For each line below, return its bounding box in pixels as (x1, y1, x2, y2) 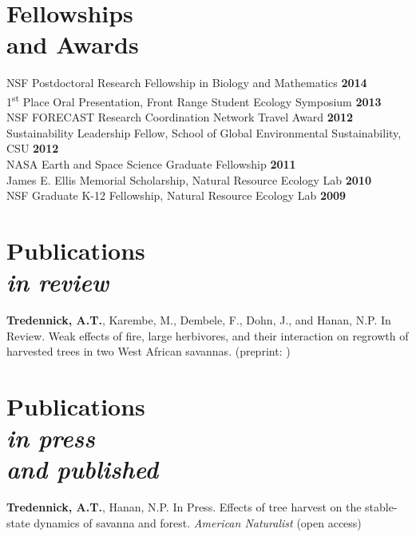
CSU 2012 (6, 140, 59, 157)
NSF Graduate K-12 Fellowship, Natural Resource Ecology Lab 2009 (6, 187, 347, 204)
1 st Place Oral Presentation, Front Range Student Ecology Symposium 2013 (6, 90, 382, 109)
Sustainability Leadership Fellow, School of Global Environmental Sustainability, (6, 124, 402, 141)
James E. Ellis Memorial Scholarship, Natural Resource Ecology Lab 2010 (6, 171, 371, 188)
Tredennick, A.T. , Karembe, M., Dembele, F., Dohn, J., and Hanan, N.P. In (6, 312, 391, 328)
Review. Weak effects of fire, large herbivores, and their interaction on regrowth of (6, 327, 409, 344)
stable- (365, 499, 398, 515)
